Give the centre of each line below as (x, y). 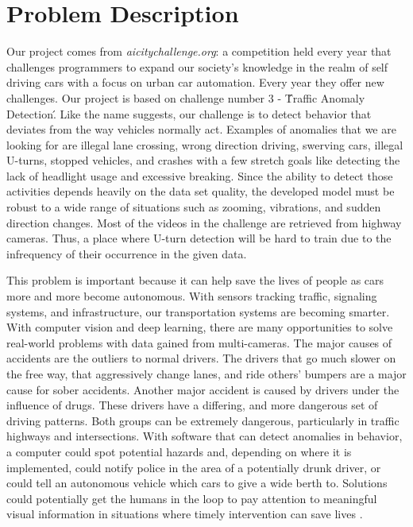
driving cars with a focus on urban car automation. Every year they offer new (195, 82)
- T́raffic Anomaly (321, 97)
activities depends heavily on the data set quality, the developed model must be (201, 191)
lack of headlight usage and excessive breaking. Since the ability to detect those (200, 175)
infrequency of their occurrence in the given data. (127, 253)
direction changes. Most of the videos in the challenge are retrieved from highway (204, 222)
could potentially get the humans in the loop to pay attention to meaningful (192, 498)
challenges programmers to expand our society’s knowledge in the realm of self (197, 66)
